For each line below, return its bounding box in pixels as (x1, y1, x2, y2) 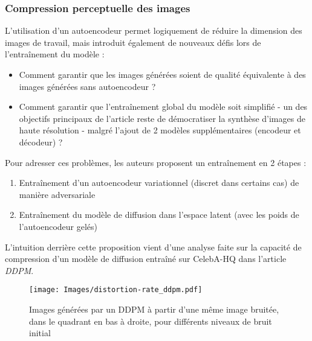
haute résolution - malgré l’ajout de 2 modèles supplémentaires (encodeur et (19, 124, 301, 136)
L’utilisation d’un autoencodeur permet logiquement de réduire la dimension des (5, 24, 302, 37)
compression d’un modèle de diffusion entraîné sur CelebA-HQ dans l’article (5, 252, 287, 265)
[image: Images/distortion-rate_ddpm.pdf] (29, 285, 203, 295)
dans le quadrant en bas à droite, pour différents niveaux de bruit (29, 314, 272, 327)
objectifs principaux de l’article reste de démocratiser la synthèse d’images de (19, 112, 305, 124)
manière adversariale (19, 188, 96, 200)
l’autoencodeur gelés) (19, 220, 98, 232)
